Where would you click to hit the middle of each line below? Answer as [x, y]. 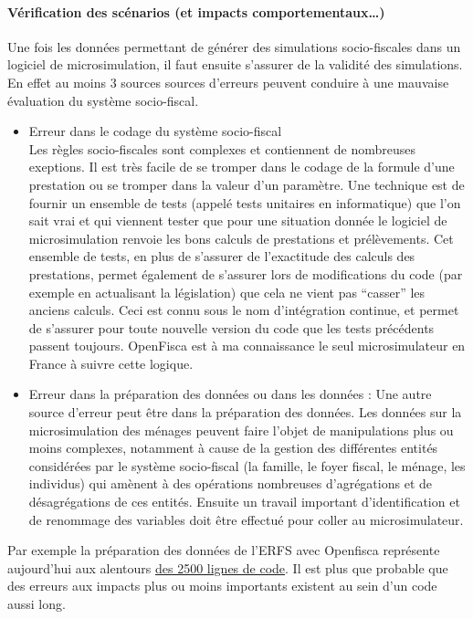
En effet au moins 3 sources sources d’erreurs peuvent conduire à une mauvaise [228, 82]
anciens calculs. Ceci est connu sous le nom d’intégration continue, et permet [244, 310]
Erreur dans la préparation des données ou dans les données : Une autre [230, 394]
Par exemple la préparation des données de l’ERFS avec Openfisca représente [224, 550]
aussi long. [37, 604]
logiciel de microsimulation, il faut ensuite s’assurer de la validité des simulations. [235, 64]
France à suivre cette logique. [111, 363]
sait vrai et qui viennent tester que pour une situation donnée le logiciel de [238, 220]
